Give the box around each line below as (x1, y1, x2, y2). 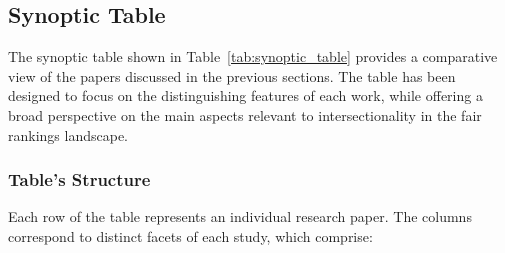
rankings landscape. (8, 124, 128, 145)
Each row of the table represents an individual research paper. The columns (8, 206, 472, 227)
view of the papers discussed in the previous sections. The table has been (8, 65, 456, 86)
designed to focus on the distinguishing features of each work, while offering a (8, 85, 483, 106)
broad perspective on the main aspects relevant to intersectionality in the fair (8, 104, 482, 125)
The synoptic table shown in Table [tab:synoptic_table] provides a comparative (8, 46, 498, 67)
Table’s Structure (8, 167, 151, 192)
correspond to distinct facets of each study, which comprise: (8, 225, 373, 246)
